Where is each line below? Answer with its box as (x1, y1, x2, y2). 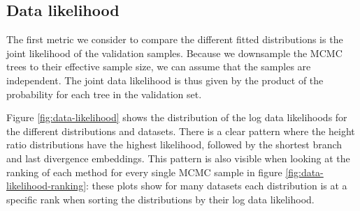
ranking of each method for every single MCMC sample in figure (6, 164, 282, 179)
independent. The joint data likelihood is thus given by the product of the (6, 72, 324, 87)
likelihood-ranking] (6, 178, 87, 193)
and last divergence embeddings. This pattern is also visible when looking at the (6, 150, 350, 165)
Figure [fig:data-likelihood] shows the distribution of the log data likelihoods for (6, 110, 347, 125)
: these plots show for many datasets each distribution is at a (86, 178, 347, 193)
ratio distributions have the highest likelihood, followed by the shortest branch (6, 137, 343, 152)
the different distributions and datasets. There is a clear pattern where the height (6, 123, 355, 138)
